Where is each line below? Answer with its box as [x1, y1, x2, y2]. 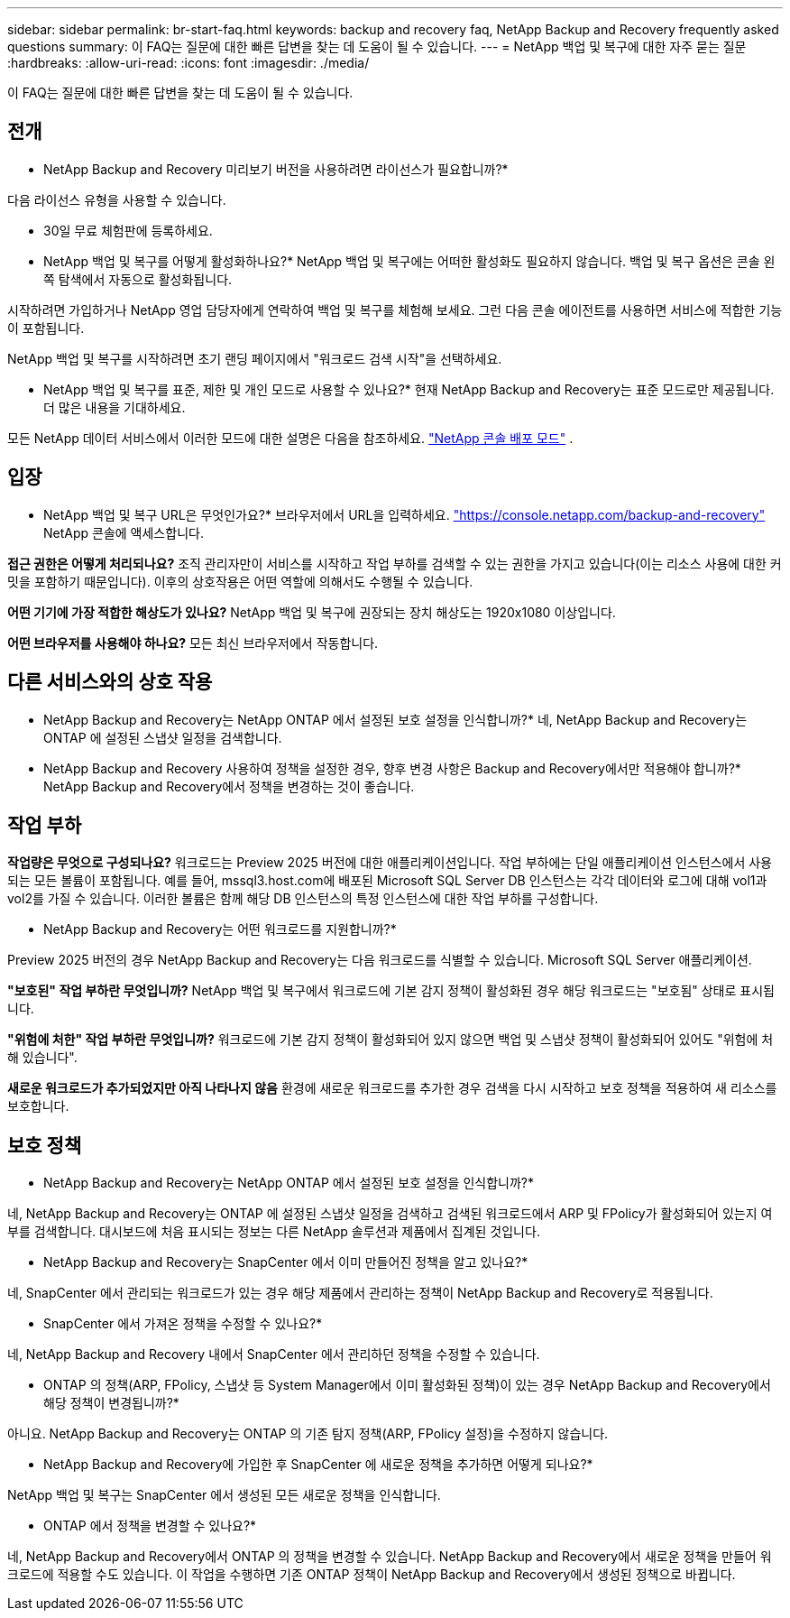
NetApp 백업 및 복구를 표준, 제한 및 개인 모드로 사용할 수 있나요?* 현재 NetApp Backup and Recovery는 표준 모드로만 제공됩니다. [43, 381, 775, 397]
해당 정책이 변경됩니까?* [43, 1395, 179, 1411]
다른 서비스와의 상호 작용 [7, 670, 213, 694]
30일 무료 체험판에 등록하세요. [43, 222, 213, 238]
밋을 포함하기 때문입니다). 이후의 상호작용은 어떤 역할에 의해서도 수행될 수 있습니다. [7, 573, 473, 589]
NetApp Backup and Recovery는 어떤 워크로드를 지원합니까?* [43, 921, 397, 938]
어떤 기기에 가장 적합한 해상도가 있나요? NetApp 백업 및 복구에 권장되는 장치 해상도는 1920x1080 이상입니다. [7, 604, 616, 620]
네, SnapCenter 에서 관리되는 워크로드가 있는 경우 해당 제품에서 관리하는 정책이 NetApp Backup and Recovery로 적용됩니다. [7, 1285, 713, 1301]
